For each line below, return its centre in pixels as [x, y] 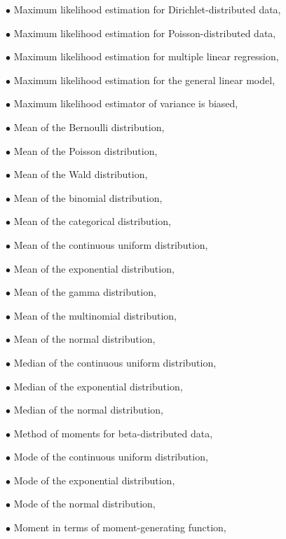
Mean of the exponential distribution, [94, 268]
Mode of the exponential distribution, [94, 480]
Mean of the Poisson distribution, [86, 150]
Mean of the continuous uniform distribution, [111, 244]
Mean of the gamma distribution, [85, 292]
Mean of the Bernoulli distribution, [89, 127]
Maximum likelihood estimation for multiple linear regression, [146, 56]
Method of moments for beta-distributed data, [113, 433]
